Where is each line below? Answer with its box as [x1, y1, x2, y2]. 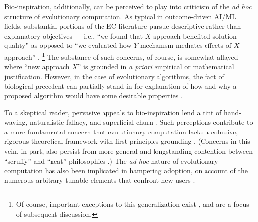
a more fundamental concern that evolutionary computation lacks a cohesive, [4, 126, 238, 136]
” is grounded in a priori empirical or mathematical [77, 61, 234, 72]
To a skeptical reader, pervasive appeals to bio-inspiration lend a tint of [4, 107, 222, 117]
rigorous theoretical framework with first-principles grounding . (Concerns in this [4, 136, 250, 146]
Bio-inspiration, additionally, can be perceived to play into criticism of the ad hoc [4, 1, 252, 11]
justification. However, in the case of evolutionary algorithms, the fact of [4, 71, 224, 81]
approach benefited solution [153, 30, 237, 41]
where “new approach [4, 61, 70, 72]
